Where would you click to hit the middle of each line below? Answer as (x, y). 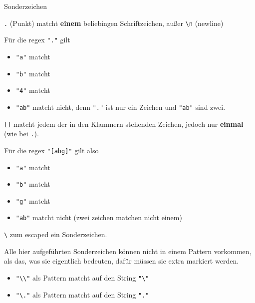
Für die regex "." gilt (37, 40)
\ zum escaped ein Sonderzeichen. (56, 234)
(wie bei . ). (21, 134)
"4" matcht (33, 90)
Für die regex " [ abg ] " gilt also (51, 150)
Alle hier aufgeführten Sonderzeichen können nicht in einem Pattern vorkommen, (128, 251)
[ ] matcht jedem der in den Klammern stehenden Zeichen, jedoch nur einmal (124, 124)
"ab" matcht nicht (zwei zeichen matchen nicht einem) (99, 217)
